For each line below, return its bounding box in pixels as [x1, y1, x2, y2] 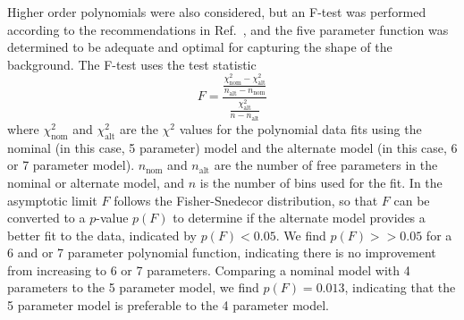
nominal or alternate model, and [7, 173, 185, 191]
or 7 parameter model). [7, 156, 135, 174]
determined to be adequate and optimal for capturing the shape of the [7, 38, 392, 56]
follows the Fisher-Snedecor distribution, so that [114, 190, 378, 209]
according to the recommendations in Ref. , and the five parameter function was [7, 20, 449, 38]
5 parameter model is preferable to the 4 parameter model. [7, 296, 330, 315]
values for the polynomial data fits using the [179, 119, 422, 138]
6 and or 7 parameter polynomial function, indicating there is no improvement [7, 243, 436, 262]
